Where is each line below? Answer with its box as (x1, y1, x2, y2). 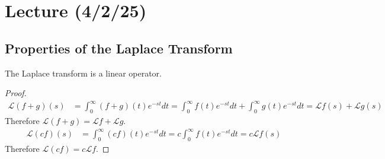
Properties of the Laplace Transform (5, 39, 233, 57)
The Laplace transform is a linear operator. (5, 66, 162, 79)
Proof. (5, 87, 27, 99)
